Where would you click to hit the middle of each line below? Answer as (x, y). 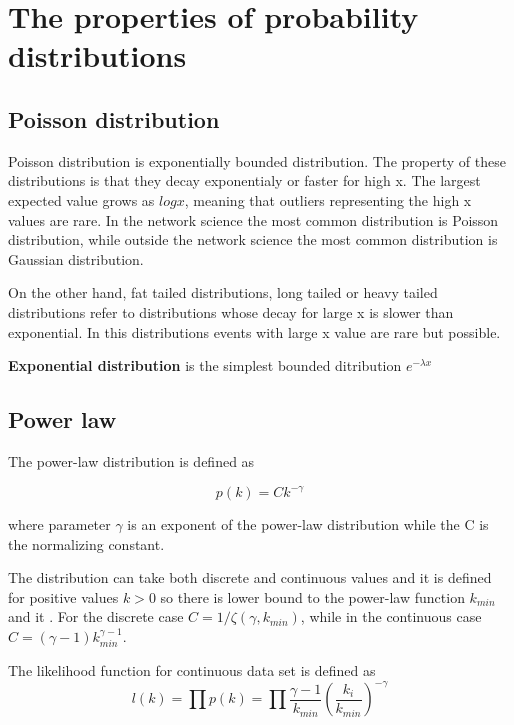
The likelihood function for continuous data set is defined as (192, 670)
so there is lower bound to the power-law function (312, 596)
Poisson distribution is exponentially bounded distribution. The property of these (257, 160)
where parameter (59, 524)
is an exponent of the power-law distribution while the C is (308, 524)
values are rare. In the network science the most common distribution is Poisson (253, 219)
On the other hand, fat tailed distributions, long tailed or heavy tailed (223, 292)
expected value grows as (81, 199)
